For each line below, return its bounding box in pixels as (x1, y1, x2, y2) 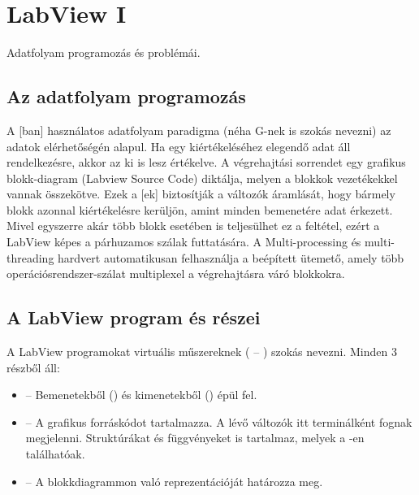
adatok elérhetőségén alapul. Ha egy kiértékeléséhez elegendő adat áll (6, 137, 351, 154)
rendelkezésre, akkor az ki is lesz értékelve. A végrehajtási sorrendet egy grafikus (6, 154, 406, 171)
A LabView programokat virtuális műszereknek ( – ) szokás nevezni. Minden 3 (6, 343, 397, 360)
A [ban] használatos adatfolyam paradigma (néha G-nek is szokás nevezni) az (6, 121, 391, 138)
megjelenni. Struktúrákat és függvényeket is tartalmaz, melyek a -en (25, 429, 365, 446)
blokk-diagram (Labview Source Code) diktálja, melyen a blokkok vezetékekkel (6, 169, 398, 186)
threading (6, 249, 54, 266)
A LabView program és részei (6, 305, 261, 330)
